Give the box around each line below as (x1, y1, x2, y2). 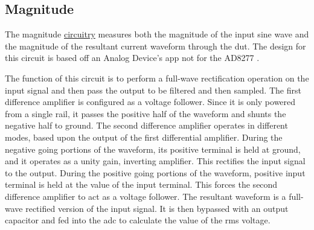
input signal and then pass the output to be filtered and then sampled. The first (5, 83, 301, 96)
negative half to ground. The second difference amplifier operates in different (5, 119, 288, 132)
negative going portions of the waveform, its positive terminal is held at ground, (5, 142, 301, 155)
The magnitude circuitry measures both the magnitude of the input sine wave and (5, 28, 309, 40)
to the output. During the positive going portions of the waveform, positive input (5, 166, 306, 179)
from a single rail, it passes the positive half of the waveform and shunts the (5, 107, 286, 120)
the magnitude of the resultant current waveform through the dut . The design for (5, 39, 306, 52)
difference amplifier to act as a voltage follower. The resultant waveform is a (5, 190, 286, 202)
